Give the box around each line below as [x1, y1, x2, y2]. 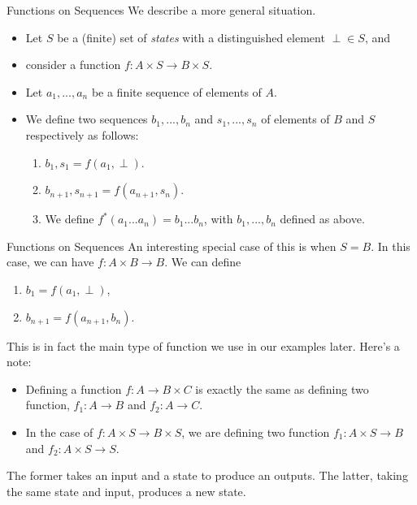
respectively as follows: [25, 126, 139, 143]
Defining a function [25, 380, 122, 397]
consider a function [25, 56, 121, 73]
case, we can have [7, 253, 94, 270]
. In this [371, 237, 410, 254]
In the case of [25, 423, 93, 440]
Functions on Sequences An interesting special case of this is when [7, 237, 337, 254]
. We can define [164, 253, 241, 270]
